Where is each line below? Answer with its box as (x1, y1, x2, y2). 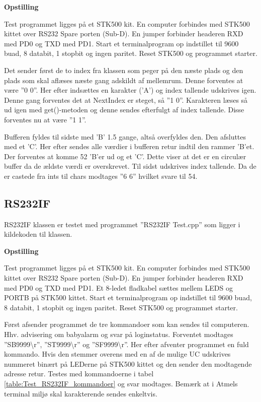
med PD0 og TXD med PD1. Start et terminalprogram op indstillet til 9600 (4, 38, 239, 48)
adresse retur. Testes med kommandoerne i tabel (4, 368, 154, 379)
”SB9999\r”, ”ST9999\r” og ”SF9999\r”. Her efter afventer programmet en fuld (4, 339, 249, 349)
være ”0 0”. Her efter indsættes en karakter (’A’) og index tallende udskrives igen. (4, 85, 256, 95)
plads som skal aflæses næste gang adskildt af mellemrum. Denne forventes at (4, 75, 243, 85)
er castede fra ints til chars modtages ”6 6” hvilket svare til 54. (4, 170, 198, 181)
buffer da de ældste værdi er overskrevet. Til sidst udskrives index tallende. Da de (4, 161, 256, 171)
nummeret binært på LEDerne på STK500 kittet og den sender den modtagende (4, 358, 252, 369)
